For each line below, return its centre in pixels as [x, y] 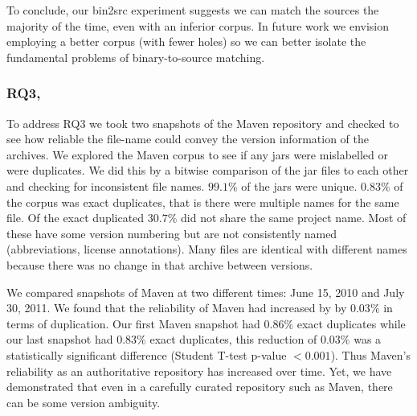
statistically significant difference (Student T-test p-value [147, 354]
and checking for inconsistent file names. [106, 185]
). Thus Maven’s [370, 354]
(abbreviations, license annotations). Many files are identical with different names [207, 249]
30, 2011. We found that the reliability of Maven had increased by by [177, 308]
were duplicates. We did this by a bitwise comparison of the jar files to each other [208, 170]
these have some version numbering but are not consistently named [172, 233]
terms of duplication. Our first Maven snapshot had [133, 323]
